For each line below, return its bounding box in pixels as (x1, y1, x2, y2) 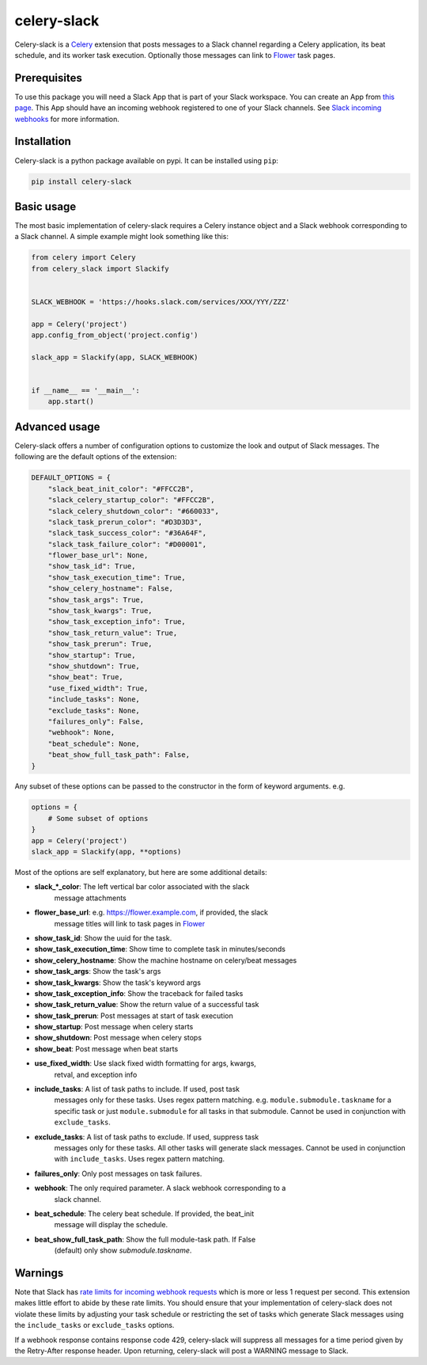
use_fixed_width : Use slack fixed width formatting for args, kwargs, (34, 1059, 257, 1068)
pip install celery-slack (31, 177, 132, 186)
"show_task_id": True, (47, 562, 136, 571)
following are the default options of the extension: (14, 452, 177, 462)
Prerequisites (14, 71, 82, 85)
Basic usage (14, 200, 77, 213)
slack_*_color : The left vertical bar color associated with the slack (34, 882, 250, 892)
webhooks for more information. (14, 114, 120, 124)
